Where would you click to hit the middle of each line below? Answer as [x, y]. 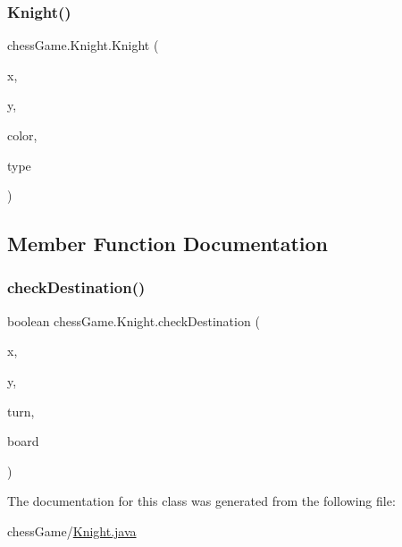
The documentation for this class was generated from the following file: [201, 501]
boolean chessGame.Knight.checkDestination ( [134, 320]
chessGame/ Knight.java [72, 530]
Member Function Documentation [168, 244]
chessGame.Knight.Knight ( [83, 45]
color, [22, 135]
